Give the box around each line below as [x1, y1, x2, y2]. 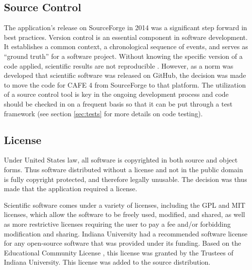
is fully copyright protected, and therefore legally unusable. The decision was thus [4, 174, 247, 184]
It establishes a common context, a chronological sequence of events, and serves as [4, 41, 248, 52]
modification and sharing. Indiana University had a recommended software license [4, 228, 248, 238]
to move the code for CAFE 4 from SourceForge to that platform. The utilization [4, 79, 246, 90]
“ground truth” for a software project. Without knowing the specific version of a [4, 51, 243, 61]
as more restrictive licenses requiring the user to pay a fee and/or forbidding [4, 218, 231, 229]
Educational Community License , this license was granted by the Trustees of [4, 247, 234, 257]
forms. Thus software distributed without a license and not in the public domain [4, 164, 243, 174]
